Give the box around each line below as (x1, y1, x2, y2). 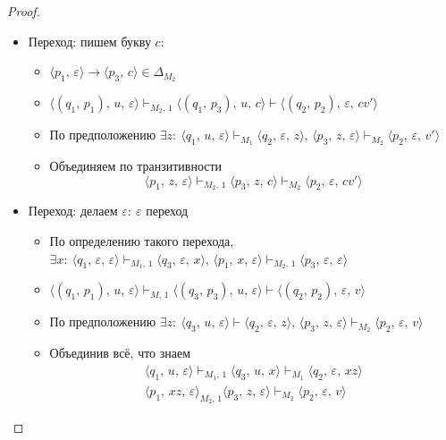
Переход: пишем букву (28, 31, 151, 50)
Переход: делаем (28, 201, 118, 220)
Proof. (7, 2, 40, 20)
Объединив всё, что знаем (49, 343, 191, 362)
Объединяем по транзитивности (49, 156, 223, 174)
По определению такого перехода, (49, 231, 234, 250)
